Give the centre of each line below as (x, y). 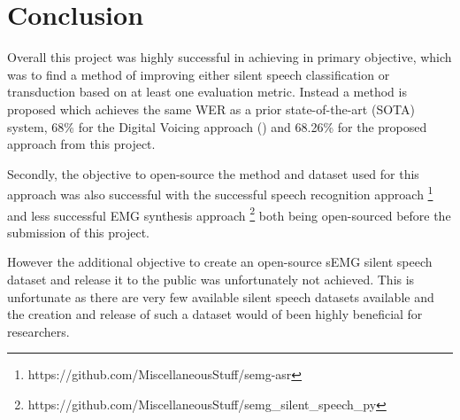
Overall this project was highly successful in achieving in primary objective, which (230, 57)
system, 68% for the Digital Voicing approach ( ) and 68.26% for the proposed (217, 126)
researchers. (38, 331)
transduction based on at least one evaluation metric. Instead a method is (207, 92)
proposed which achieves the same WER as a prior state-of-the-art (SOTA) (211, 109)
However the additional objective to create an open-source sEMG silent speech (220, 262)
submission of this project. (78, 232)
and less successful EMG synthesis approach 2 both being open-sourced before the (229, 214)
